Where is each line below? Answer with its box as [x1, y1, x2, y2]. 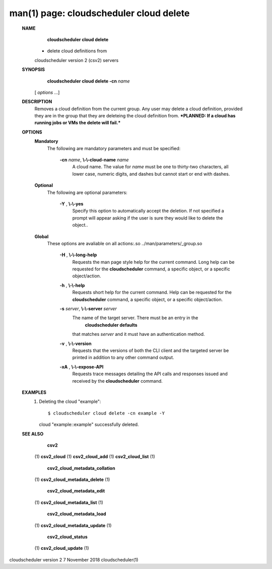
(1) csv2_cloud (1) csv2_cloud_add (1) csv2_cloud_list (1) [34, 454, 156, 460]
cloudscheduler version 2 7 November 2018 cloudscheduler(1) [9, 556, 139, 562]
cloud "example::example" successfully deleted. [39, 421, 139, 428]
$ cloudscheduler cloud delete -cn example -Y [48, 410, 165, 416]
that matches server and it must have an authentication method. [72, 331, 205, 337]
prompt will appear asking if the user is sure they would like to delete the [72, 215, 223, 221]
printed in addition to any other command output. [72, 354, 174, 361]
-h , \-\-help [59, 282, 85, 288]
